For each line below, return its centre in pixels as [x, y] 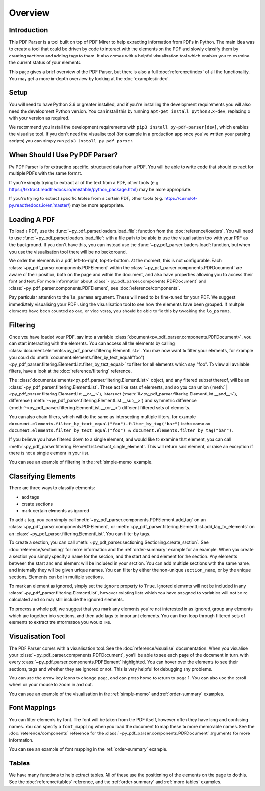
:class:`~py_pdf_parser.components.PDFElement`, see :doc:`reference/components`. [94, 288]
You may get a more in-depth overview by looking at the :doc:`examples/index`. [90, 79]
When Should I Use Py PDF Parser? [63, 155]
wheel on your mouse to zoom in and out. [51, 685]
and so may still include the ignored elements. [78, 600]
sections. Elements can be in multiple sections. [56, 577]
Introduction [28, 30]
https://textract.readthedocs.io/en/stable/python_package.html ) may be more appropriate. [100, 189]
